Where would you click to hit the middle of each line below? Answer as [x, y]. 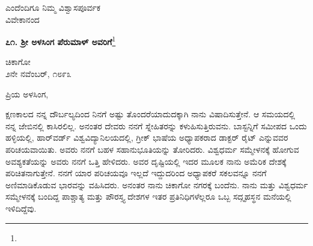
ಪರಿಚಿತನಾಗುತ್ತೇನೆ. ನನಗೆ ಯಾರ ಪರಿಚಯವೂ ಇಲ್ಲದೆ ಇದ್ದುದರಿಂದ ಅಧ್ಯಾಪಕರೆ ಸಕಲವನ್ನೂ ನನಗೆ [136, 173]
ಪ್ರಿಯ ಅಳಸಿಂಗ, [27, 94]
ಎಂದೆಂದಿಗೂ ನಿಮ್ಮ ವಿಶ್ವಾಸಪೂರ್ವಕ [53, 7]
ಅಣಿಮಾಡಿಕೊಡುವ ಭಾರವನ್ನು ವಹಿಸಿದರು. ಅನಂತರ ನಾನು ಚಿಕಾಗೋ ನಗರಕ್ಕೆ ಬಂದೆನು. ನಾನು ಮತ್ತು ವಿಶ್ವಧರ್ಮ [157, 184]
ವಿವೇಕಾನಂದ [23, 19]
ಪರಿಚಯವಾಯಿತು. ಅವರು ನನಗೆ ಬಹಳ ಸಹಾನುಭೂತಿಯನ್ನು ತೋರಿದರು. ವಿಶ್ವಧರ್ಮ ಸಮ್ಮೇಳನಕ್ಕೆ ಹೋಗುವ [152, 149]
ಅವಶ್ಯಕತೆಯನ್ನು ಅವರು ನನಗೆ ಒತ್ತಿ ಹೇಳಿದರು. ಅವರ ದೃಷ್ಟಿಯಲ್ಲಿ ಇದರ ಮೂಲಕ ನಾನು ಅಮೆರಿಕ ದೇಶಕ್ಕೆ [146, 161]
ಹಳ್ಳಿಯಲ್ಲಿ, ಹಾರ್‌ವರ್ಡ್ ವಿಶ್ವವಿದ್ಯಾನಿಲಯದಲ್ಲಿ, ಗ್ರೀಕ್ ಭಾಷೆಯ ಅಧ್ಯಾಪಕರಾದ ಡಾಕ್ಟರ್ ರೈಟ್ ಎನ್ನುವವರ [147, 137]
